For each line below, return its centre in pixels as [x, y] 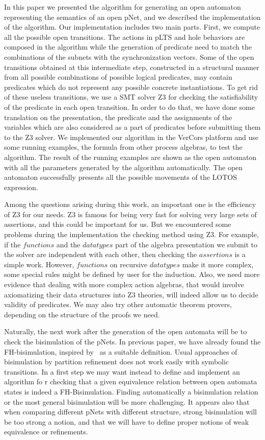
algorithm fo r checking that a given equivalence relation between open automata [131, 381]
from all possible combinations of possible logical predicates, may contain [118, 77]
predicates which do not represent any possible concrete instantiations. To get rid [131, 87]
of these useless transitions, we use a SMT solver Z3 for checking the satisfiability [131, 97]
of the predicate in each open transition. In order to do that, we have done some [129, 107]
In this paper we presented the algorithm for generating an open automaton [123, 7]
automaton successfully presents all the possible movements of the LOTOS [121, 177]
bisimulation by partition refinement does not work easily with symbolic [117, 362]
